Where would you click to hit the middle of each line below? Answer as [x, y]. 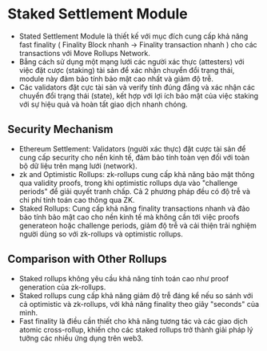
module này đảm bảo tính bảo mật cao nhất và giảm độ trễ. [116, 79]
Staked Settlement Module [98, 14]
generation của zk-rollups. [62, 287]
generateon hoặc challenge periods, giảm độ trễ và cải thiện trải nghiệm [138, 225]
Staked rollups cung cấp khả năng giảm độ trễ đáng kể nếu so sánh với [136, 295]
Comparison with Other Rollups [87, 259]
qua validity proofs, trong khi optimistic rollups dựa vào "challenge [128, 183]
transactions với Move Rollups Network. [85, 53]
